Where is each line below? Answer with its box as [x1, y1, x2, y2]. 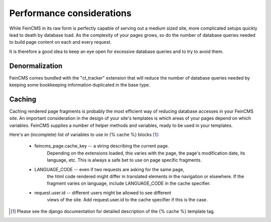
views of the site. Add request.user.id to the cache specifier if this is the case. [47, 197, 208, 203]
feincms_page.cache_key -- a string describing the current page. [34, 143, 169, 149]
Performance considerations [9, 8, 131, 19]
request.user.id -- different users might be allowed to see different [34, 189, 172, 196]
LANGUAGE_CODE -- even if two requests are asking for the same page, [34, 166, 185, 172]
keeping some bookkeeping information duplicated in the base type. [9, 82, 151, 88]
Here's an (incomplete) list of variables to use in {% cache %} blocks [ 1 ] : [9, 131, 160, 138]
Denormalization [9, 61, 63, 70]
